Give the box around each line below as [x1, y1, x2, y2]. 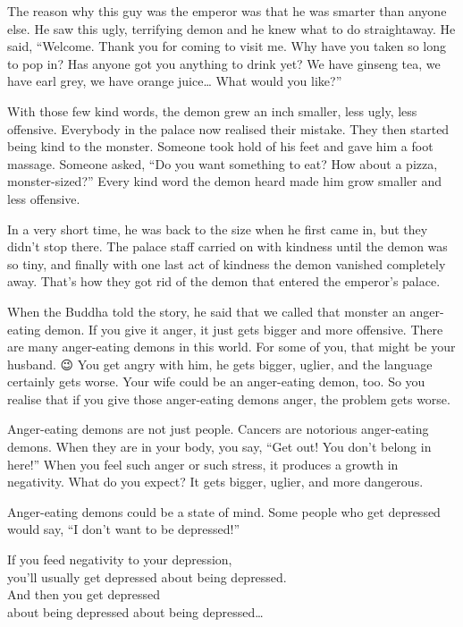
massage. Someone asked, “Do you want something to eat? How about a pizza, [7, 154, 438, 173]
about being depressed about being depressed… [7, 602, 264, 621]
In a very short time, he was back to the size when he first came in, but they [7, 219, 428, 238]
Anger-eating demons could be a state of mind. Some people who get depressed [7, 502, 441, 521]
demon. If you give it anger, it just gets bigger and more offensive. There [44, 319, 443, 338]
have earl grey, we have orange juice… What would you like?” [7, 72, 342, 90]
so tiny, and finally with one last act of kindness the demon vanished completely [7, 254, 446, 273]
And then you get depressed [7, 585, 160, 604]
